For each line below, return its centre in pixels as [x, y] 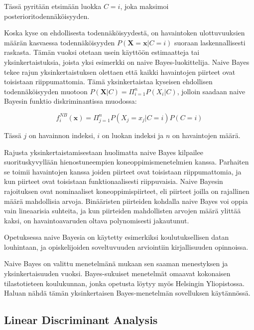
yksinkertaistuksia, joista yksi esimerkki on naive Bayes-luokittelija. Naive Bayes [127, 62]
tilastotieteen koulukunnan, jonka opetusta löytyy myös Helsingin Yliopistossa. [124, 283]
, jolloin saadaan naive [211, 91]
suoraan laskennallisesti [210, 42]
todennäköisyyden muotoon [46, 91]
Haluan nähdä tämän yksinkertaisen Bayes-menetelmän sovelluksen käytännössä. [127, 293]
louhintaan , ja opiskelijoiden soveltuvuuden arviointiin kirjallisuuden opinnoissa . [126, 247]
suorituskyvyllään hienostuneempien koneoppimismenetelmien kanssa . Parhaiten [127, 162]
